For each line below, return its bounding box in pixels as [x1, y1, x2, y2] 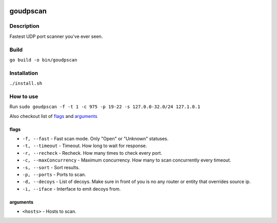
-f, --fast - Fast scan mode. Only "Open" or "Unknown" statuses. [22, 135, 169, 141]
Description [9, 23, 39, 30]
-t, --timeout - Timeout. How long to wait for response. [22, 143, 147, 149]
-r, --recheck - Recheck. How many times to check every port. [22, 150, 163, 156]
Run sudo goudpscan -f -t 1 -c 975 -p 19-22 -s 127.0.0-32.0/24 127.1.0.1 [9, 104, 201, 110]
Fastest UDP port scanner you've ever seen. [9, 33, 103, 39]
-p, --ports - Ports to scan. [22, 171, 87, 177]
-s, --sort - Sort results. [22, 164, 80, 170]
